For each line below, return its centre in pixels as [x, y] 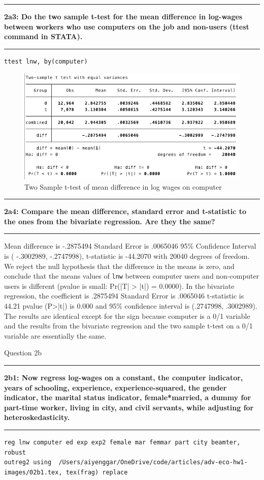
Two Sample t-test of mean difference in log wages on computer [123, 186]
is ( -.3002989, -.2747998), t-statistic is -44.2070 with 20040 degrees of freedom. [127, 256]
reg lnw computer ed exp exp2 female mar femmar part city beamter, [122, 442]
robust [15, 452]
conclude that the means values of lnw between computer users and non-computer [132, 276]
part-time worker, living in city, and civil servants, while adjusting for [129, 407]
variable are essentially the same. [55, 335]
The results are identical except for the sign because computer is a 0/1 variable [127, 316]
